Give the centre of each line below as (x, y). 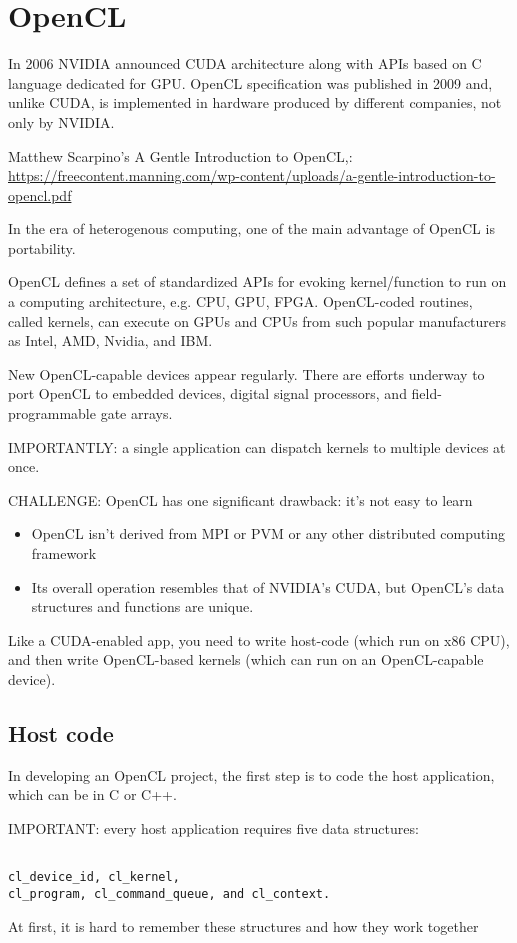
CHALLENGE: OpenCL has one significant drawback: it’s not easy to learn (240, 499)
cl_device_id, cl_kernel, (94, 877)
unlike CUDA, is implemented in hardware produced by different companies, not (255, 102)
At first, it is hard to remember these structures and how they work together (243, 925)
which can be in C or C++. (92, 794)
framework (64, 553)
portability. (42, 247)
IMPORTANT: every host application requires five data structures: (213, 827)
